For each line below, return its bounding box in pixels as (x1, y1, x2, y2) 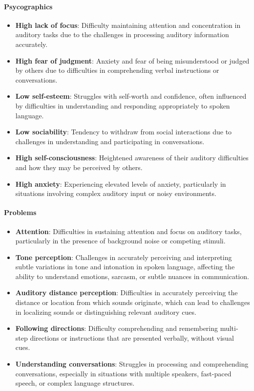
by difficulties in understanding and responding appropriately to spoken (15, 100, 230, 110)
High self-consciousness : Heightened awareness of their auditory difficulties (15, 152, 249, 163)
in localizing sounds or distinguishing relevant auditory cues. (15, 306, 196, 317)
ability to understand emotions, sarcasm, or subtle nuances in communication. (15, 271, 249, 281)
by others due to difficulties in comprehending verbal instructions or (15, 65, 219, 75)
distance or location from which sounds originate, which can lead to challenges (15, 297, 250, 307)
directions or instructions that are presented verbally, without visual (30, 332, 234, 343)
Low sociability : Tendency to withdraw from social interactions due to (15, 127, 232, 137)
